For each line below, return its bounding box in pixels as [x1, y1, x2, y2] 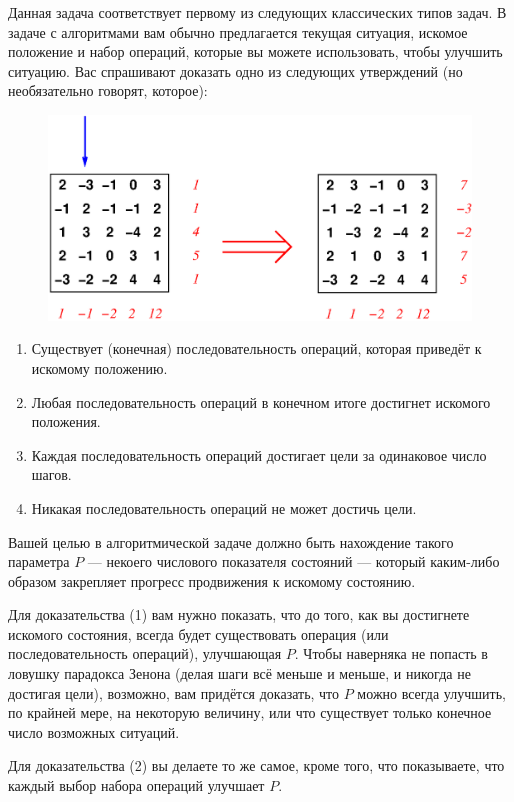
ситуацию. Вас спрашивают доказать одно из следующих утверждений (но [8, 60, 463, 81]
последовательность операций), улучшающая [8, 643, 282, 664]
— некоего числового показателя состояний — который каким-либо [87, 551, 500, 572]
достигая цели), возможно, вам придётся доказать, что [8, 682, 340, 703]
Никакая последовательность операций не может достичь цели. [31, 497, 417, 518]
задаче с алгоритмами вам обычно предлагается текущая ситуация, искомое [8, 21, 468, 42]
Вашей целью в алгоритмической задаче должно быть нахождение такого [8, 531, 454, 552]
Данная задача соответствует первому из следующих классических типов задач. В [8, 2, 507, 22]
